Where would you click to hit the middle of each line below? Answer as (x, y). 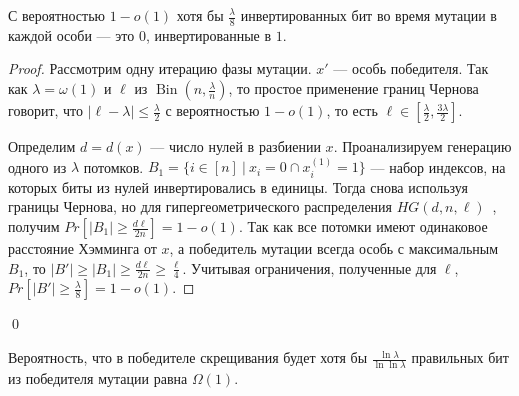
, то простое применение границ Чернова (353, 88)
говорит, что (46, 110)
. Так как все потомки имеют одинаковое (363, 226)
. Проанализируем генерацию (422, 146)
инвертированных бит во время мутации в (368, 15)
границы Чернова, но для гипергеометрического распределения (200, 206)
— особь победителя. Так (411, 68)
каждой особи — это (71, 34)
